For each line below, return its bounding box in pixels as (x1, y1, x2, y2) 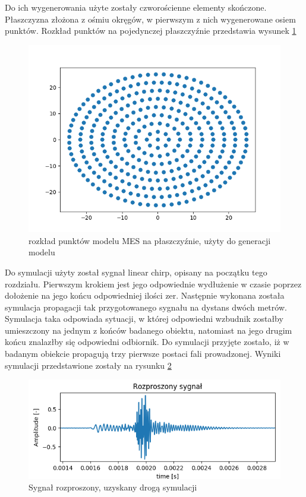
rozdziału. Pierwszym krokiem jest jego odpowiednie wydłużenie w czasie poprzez (5, 277, 302, 290)
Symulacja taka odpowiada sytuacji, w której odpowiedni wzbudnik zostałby (5, 312, 283, 325)
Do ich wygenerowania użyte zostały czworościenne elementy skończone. (5, 1, 267, 13)
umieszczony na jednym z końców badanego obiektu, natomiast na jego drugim (5, 324, 292, 336)
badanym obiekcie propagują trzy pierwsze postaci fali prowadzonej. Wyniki (5, 347, 281, 360)
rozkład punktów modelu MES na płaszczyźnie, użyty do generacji (29, 234, 271, 246)
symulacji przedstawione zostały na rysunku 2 (5, 359, 172, 371)
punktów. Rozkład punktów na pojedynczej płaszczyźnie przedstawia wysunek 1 (5, 24, 296, 37)
